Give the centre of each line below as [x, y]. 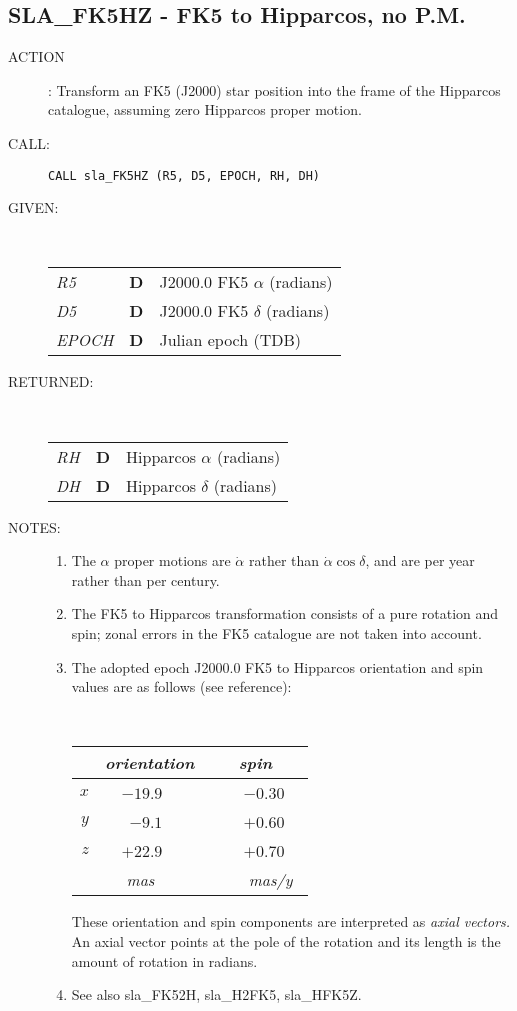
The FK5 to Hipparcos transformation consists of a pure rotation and [285, 613]
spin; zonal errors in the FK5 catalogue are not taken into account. [276, 632]
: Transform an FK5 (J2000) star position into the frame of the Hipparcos [274, 89]
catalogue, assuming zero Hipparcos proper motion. [205, 109]
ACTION [36, 56]
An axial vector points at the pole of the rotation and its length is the [286, 940]
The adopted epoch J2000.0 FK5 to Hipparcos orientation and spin [277, 666]
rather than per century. [145, 579]
